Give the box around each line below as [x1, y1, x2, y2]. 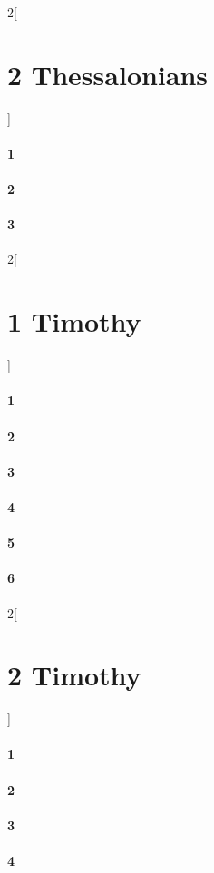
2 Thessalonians [7, 55, 209, 92]
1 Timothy [7, 303, 141, 340]
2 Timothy [7, 656, 141, 694]
